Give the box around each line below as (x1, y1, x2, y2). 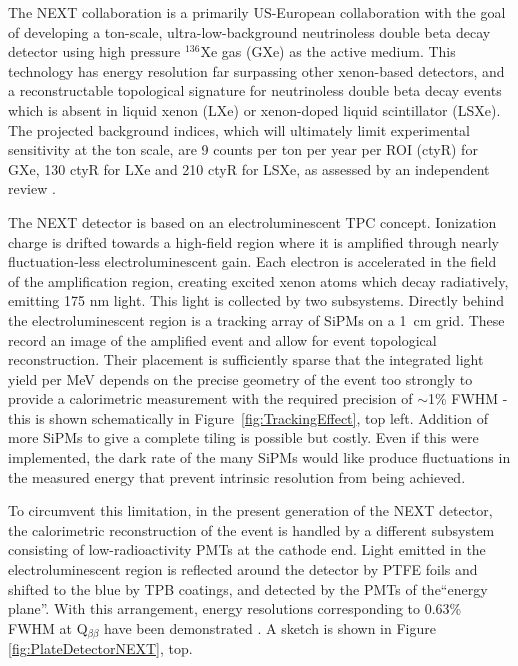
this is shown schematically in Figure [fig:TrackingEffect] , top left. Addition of (8, 407, 488, 428)
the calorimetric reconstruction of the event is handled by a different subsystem (8, 519, 495, 540)
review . (8, 178, 56, 199)
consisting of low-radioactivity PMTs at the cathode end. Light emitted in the (8, 539, 486, 560)
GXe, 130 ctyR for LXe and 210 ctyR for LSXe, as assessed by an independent (8, 158, 490, 179)
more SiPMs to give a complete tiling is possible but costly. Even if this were (8, 427, 479, 448)
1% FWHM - (427, 388, 508, 409)
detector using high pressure (8, 41, 181, 62)
